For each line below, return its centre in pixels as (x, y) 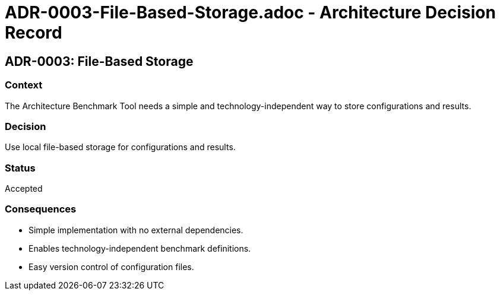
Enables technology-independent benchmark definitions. (140, 248)
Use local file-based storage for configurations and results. (120, 147)
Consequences (41, 209)
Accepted (24, 189)
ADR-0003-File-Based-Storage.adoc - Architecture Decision (250, 12)
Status (20, 168)
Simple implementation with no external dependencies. (136, 230)
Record (34, 33)
